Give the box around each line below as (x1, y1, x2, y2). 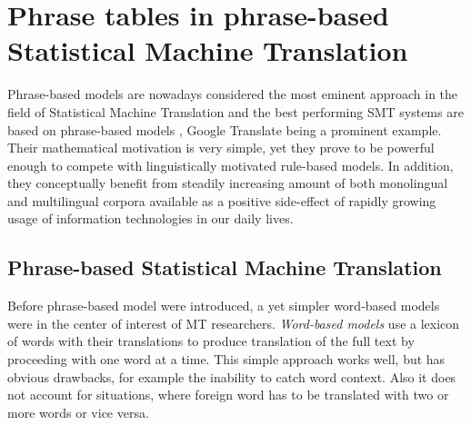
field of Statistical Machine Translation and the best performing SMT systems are (7, 102, 464, 121)
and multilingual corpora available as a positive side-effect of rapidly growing (7, 191, 436, 210)
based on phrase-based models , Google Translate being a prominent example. (7, 120, 442, 139)
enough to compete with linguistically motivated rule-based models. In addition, (7, 155, 454, 174)
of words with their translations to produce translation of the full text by (7, 331, 415, 351)
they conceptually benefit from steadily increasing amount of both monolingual (7, 173, 448, 193)
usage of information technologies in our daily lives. (7, 209, 294, 228)
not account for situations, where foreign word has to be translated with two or (7, 385, 449, 404)
